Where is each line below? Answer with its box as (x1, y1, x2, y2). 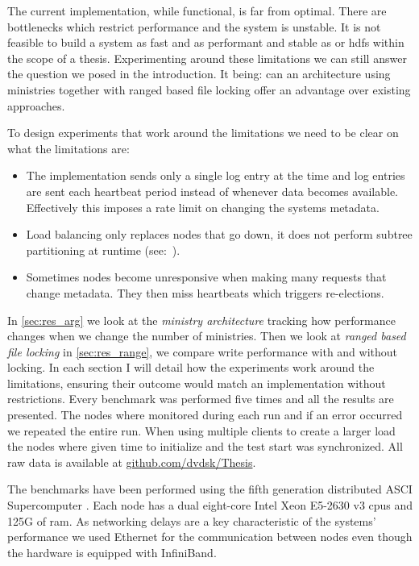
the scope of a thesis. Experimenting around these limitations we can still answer (7, 49, 407, 66)
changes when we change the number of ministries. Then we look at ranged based (7, 327, 406, 344)
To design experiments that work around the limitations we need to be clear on (7, 124, 399, 141)
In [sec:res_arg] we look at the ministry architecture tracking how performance (7, 311, 396, 328)
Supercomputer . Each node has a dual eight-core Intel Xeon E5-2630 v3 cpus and (7, 497, 413, 514)
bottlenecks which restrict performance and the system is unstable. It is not (7, 18, 381, 35)
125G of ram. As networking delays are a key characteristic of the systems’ (7, 512, 376, 529)
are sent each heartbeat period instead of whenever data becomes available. (26, 182, 398, 199)
